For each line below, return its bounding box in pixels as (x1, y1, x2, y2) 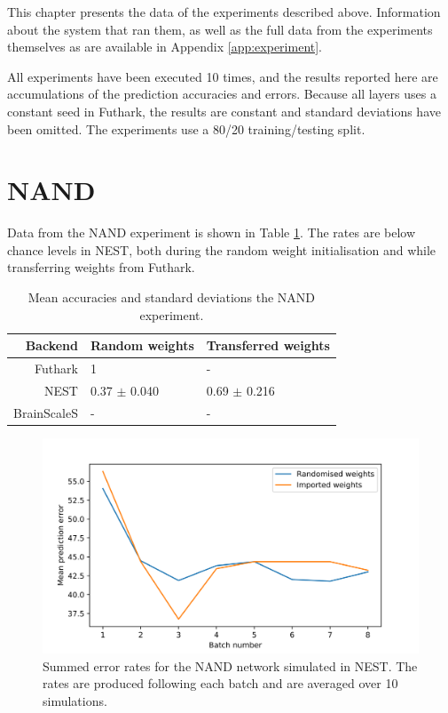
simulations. (43, 691, 107, 709)
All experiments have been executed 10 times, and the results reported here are (7, 67, 438, 85)
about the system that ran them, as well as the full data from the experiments (7, 20, 433, 38)
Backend (25, 336, 78, 355)
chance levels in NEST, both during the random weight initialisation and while (7, 240, 436, 259)
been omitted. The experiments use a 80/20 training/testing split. (7, 119, 365, 138)
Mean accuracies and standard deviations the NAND (28, 288, 316, 307)
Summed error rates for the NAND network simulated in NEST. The (43, 656, 418, 675)
